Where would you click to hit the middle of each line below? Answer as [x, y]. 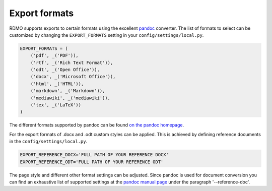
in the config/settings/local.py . [48, 142]
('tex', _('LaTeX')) [56, 105]
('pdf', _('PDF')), [55, 56]
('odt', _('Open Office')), [65, 70]
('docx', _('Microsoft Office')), [73, 77]
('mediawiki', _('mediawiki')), [71, 98]
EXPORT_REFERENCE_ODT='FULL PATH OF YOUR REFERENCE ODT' [92, 162]
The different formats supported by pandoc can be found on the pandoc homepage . [97, 125]
